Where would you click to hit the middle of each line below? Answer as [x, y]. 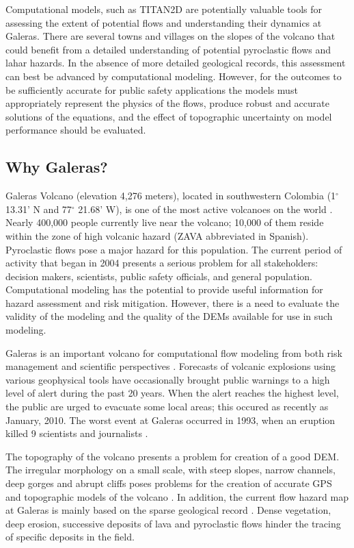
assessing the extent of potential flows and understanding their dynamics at [164, 22]
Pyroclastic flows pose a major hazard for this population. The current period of [174, 249]
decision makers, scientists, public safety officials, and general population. [159, 276]
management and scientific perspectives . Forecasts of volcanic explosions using [171, 366]
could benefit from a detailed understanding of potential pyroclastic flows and [168, 49]
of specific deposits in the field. [70, 537]
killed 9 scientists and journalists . [77, 433]
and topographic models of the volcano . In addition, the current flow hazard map [177, 496]
